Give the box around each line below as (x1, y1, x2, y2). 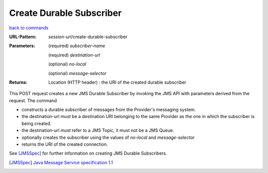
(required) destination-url (48, 52, 100, 58)
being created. (21, 120, 52, 126)
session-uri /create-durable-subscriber (48, 34, 128, 40)
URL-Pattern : (9, 34, 37, 40)
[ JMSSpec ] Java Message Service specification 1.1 (9, 159, 113, 166)
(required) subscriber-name (48, 43, 105, 49)
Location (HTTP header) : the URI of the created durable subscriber (48, 79, 187, 85)
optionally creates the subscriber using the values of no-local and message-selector (21, 134, 195, 140)
